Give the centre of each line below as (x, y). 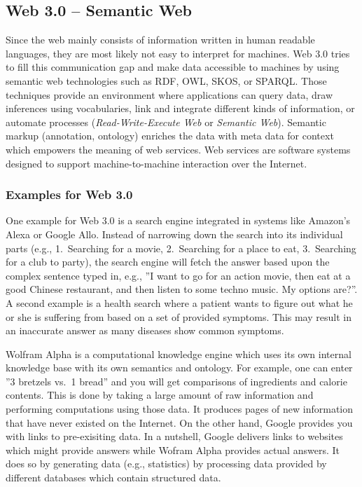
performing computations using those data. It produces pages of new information (180, 409)
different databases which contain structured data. (113, 478)
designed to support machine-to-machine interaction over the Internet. (156, 163)
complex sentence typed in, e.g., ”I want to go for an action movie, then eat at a (178, 275)
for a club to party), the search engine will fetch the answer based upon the (168, 262)
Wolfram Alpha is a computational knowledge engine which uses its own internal (179, 354)
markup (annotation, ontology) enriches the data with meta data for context (170, 136)
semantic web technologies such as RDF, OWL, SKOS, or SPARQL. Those (166, 80)
